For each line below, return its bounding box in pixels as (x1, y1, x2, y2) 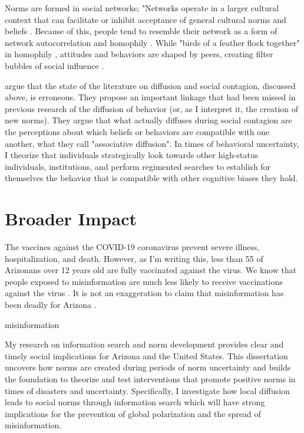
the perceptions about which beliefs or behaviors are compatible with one (5, 125, 270, 137)
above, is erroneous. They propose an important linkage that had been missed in (5, 91, 296, 103)
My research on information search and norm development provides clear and (5, 338, 284, 350)
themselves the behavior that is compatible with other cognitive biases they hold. (5, 172, 298, 184)
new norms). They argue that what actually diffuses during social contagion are (5, 114, 292, 126)
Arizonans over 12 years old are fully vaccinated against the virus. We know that (5, 264, 297, 276)
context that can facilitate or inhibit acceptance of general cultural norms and (5, 13, 286, 25)
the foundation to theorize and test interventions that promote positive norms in (5, 372, 296, 385)
